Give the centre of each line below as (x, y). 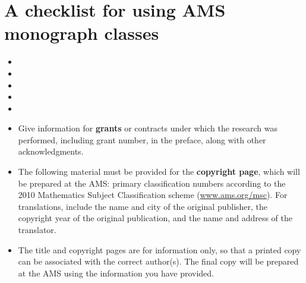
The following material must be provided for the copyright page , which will (159, 172)
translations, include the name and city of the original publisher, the (143, 206)
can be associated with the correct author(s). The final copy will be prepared (158, 261)
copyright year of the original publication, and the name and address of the (155, 218)
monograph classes (82, 33)
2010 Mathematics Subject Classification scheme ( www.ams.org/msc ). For (153, 195)
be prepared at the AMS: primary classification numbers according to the (152, 183)
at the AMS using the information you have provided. (116, 273)
